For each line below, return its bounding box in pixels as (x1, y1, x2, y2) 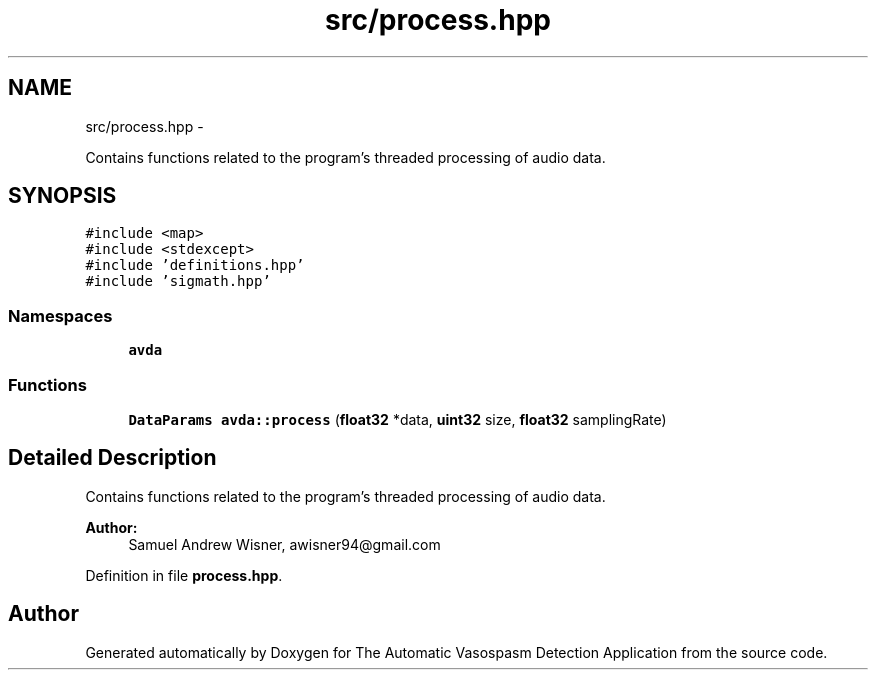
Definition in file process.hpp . (85, 566, 283, 584)
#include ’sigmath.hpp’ (85, 273, 271, 290)
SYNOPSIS (8, 183, 117, 209)
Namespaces (8, 305, 113, 326)
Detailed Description (8, 445, 217, 471)
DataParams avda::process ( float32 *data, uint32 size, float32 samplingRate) (128, 410, 667, 428)
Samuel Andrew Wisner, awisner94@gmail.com (128, 535, 441, 553)
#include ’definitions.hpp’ (85, 257, 305, 274)
